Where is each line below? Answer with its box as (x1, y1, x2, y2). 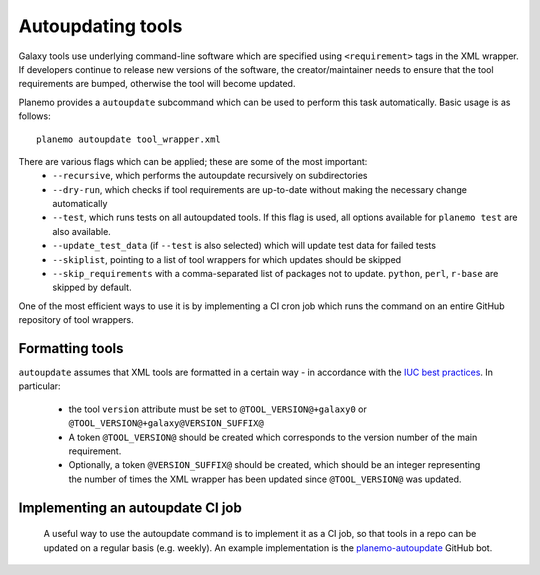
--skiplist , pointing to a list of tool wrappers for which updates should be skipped (52, 253, 402, 265)
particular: (18, 380, 61, 392)
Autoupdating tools (18, 15, 183, 37)
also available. (52, 225, 112, 237)
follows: (18, 110, 51, 122)
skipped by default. (52, 281, 132, 294)
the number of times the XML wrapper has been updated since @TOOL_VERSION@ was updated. (68, 473, 462, 485)
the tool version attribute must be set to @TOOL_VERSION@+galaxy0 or (68, 403, 367, 415)
